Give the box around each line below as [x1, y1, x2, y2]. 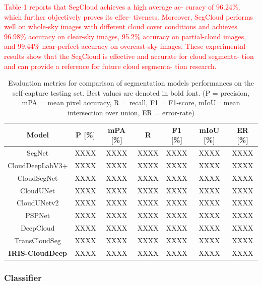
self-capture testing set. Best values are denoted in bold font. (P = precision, [13, 87, 249, 98]
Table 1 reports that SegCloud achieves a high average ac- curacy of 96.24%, [4, 2, 240, 12]
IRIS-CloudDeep [8, 247, 68, 258]
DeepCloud [20, 223, 55, 233]
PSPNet [25, 210, 50, 221]
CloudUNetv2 [16, 197, 59, 208]
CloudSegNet [17, 172, 58, 183]
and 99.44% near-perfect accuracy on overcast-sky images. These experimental [4, 41, 246, 51]
